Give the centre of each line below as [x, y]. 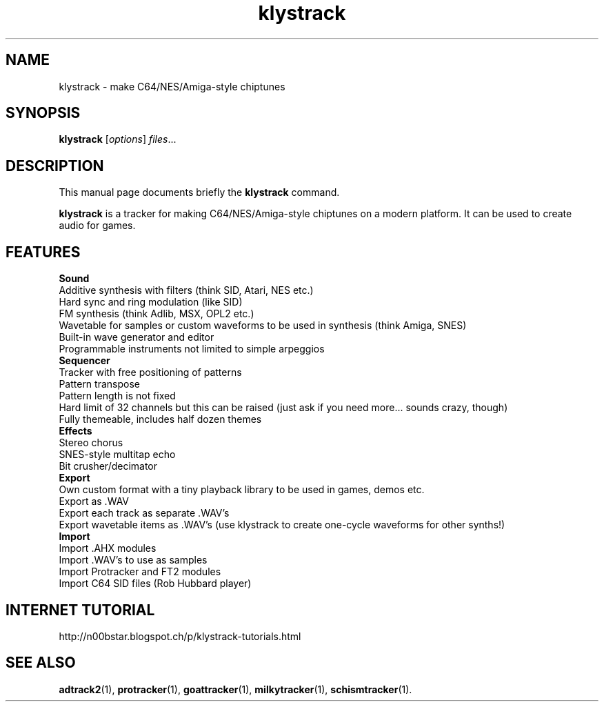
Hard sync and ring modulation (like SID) [151, 302]
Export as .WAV [94, 501]
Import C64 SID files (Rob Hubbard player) [155, 584]
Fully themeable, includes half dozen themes [160, 419]
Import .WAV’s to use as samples [133, 560]
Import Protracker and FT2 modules [140, 572]
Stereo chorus [91, 443]
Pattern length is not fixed [117, 396]
